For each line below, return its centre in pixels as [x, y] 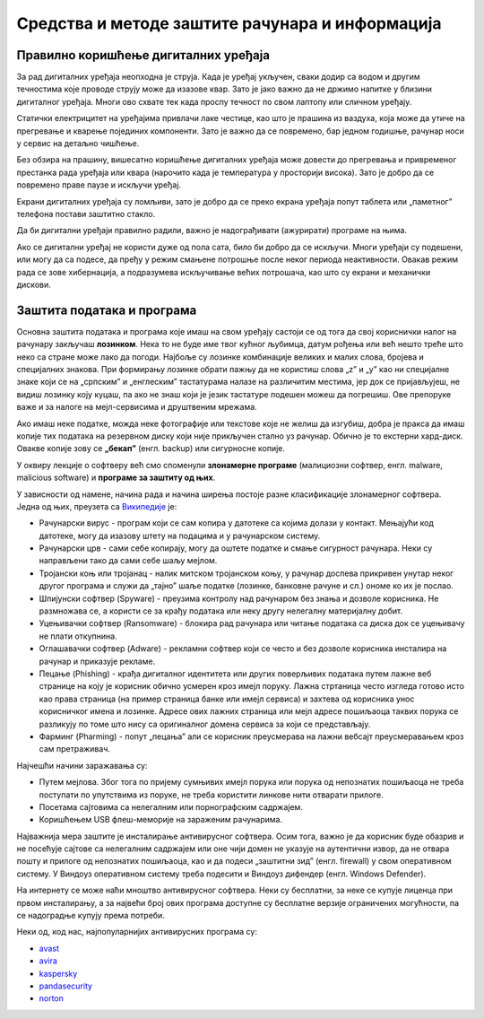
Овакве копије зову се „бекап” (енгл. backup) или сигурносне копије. [151, 449]
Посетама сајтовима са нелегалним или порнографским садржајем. [171, 806]
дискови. [34, 284]
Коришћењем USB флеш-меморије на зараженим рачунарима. [160, 820]
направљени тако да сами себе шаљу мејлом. [128, 561]
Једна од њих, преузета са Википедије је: [97, 506]
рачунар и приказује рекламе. [97, 661]
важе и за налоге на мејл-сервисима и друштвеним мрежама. [137, 407]
